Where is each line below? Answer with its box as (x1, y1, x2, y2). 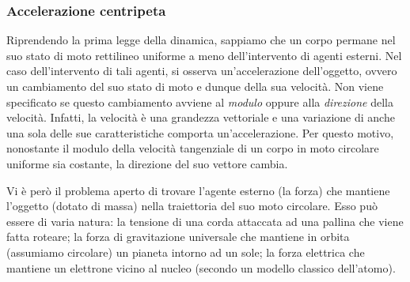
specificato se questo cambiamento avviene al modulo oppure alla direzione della (6, 93, 393, 110)
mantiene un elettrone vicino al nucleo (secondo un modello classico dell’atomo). (6, 259, 396, 276)
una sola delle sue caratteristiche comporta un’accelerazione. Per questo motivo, (6, 124, 394, 141)
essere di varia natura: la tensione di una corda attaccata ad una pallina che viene (6, 212, 404, 229)
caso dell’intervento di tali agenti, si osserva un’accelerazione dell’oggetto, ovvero (6, 62, 397, 79)
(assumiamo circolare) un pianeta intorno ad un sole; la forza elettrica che (6, 243, 365, 260)
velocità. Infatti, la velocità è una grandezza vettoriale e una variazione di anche (6, 109, 395, 126)
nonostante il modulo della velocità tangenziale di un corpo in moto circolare (6, 140, 379, 156)
